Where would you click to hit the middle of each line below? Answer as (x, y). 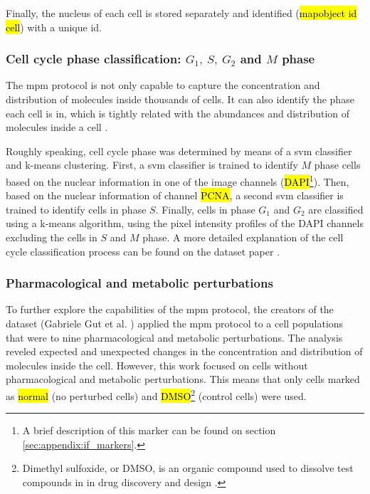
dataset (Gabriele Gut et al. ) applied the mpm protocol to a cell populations (175, 323)
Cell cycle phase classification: (94, 59)
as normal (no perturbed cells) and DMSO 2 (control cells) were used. (156, 394)
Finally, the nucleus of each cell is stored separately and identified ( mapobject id (181, 13)
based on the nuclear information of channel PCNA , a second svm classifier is (175, 195)
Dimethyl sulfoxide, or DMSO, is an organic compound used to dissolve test (188, 468)
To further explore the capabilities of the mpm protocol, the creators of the (170, 309)
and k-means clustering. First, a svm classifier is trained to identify (152, 165)
